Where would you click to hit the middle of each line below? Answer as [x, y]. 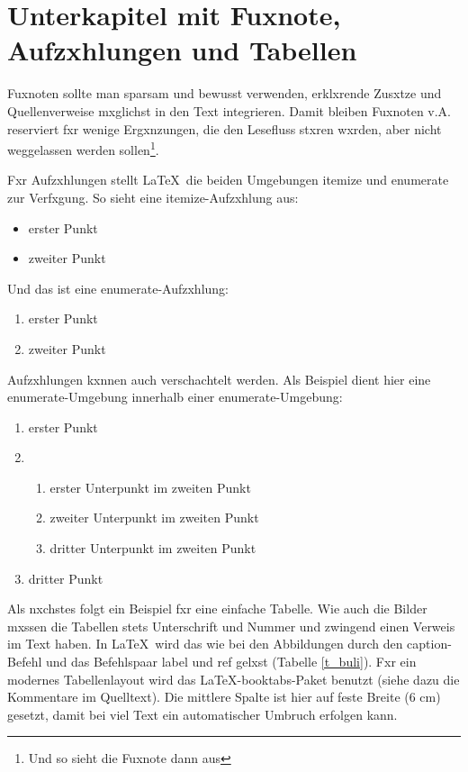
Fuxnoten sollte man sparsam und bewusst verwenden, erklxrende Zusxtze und [225, 93]
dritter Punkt [66, 578]
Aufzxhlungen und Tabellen [182, 50]
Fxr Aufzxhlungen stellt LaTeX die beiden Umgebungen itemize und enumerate [228, 180]
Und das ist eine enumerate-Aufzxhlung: [118, 288]
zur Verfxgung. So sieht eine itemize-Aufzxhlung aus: [153, 197]
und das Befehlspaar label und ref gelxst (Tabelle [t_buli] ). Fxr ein [231, 662]
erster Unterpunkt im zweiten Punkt [150, 487]
